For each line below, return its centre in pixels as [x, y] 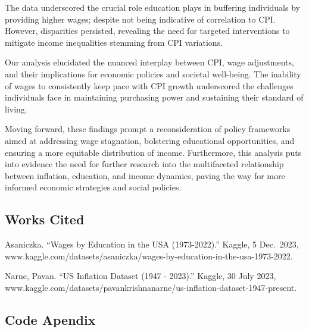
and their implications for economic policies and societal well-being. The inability [153, 73]
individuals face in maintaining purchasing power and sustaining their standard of [154, 97]
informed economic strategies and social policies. [93, 187]
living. [16, 109]
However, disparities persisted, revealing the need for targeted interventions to [147, 31]
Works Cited [45, 219]
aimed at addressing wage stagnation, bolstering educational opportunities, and [150, 140]
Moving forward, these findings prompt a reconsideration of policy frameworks [148, 129]
